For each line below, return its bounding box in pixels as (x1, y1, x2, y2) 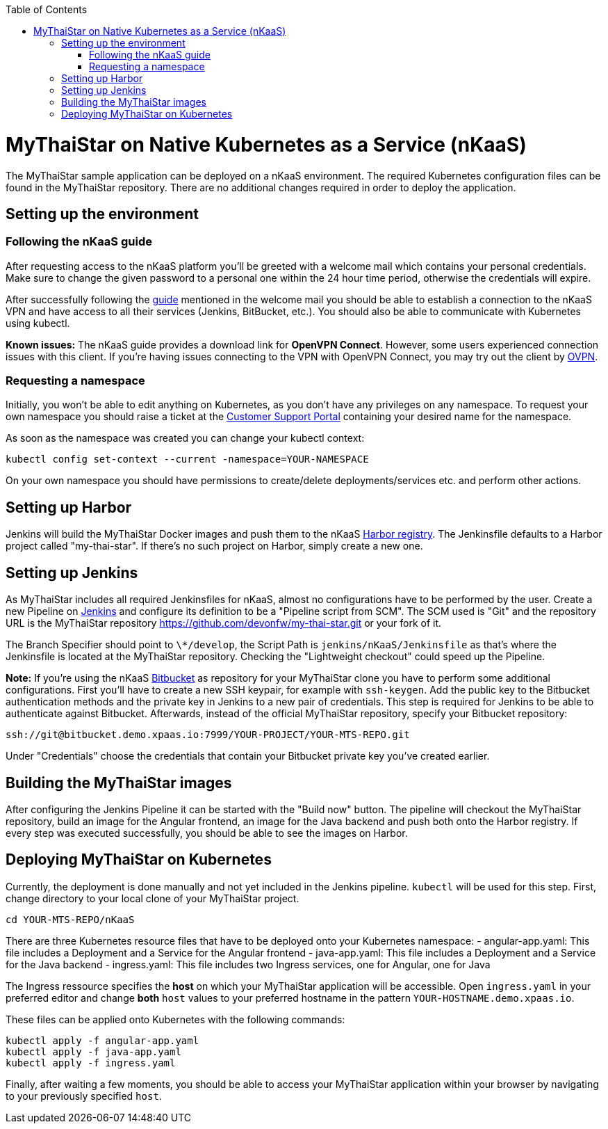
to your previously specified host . (6, 1089, 162, 1102)
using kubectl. (6, 317, 70, 329)
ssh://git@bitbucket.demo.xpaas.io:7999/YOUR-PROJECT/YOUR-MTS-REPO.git (6, 729, 410, 741)
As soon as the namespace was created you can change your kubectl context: (6, 432, 365, 445)
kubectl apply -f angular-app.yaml (6, 1034, 199, 1046)
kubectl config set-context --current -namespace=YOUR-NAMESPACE (6, 454, 369, 465)
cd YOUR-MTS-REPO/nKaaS (6, 913, 135, 925)
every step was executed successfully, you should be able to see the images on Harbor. (6, 827, 408, 839)
